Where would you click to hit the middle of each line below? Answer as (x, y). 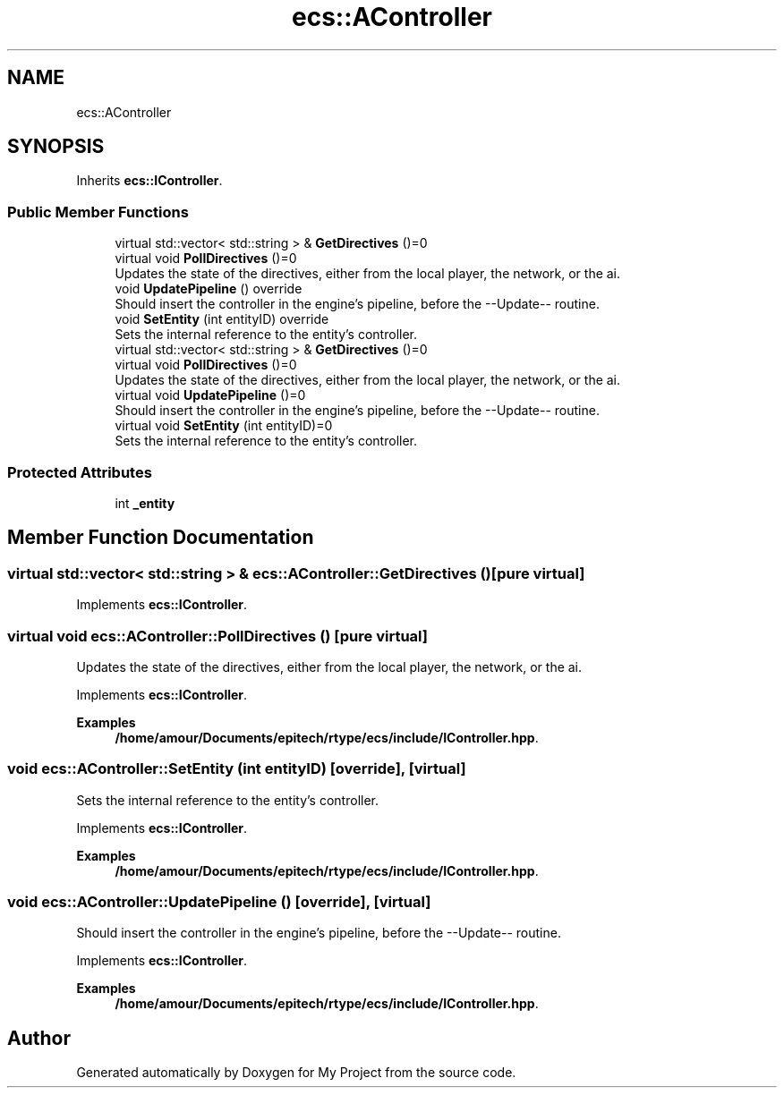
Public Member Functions (98, 212)
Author (39, 1038)
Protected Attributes (80, 472)
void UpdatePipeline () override (209, 289)
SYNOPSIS (56, 147)
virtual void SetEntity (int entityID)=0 (224, 426)
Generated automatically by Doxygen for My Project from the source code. (296, 1073)
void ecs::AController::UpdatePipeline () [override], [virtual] (219, 902)
